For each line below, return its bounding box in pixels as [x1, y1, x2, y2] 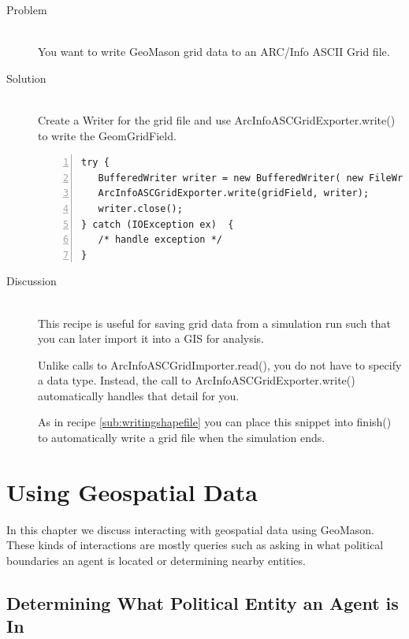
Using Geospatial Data [6, 475, 258, 507]
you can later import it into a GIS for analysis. [38, 330, 264, 347]
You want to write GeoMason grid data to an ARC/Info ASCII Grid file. [38, 43, 390, 60]
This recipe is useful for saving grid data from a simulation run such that [38, 314, 391, 331]
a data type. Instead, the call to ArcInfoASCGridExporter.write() [38, 372, 355, 388]
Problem [6, 2, 47, 17]
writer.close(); [98, 202, 183, 214]
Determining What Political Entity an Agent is [6, 590, 399, 615]
